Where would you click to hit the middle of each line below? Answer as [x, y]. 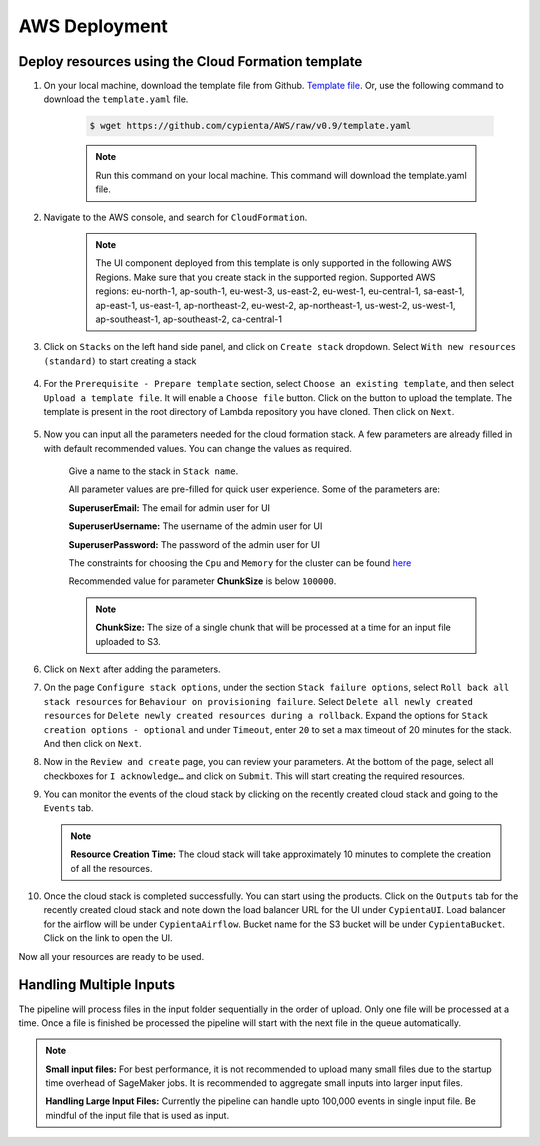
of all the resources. [111, 868]
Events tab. [68, 808]
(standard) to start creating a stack [120, 361]
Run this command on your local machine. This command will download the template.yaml [281, 175]
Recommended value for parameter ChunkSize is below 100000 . [202, 581]
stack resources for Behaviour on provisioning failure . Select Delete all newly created [258, 701]
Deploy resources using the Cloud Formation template [190, 61]
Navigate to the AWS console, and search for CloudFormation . [175, 217]
